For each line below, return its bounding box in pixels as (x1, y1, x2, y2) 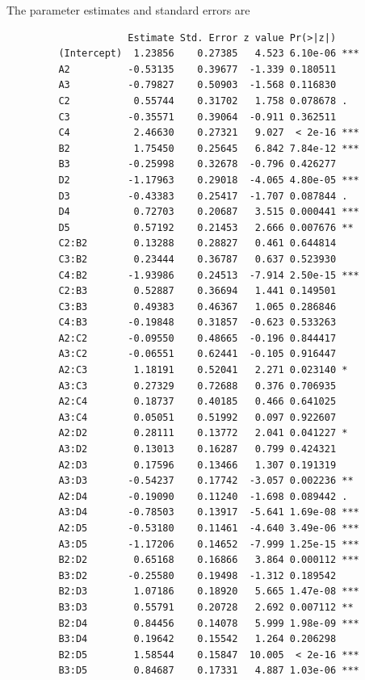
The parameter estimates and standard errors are (6, 2, 250, 18)
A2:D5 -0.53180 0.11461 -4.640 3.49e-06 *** (58, 523, 359, 534)
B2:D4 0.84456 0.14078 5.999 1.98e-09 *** (58, 617, 359, 629)
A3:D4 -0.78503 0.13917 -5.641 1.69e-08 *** (58, 506, 359, 518)
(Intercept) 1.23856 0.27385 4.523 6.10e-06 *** (58, 48, 359, 60)
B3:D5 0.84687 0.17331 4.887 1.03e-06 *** (58, 665, 359, 677)
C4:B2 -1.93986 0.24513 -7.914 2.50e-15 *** (58, 269, 359, 281)
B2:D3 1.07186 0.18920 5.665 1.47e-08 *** (58, 586, 359, 598)
